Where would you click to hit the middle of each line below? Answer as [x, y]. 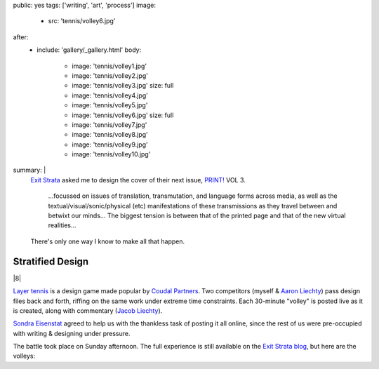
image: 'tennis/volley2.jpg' [110, 75]
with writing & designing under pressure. [72, 333]
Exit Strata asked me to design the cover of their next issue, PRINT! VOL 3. [138, 180]
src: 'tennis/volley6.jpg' [82, 21]
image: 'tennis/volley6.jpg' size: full [123, 115]
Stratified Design [51, 261]
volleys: [24, 356]
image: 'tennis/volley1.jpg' [109, 66]
